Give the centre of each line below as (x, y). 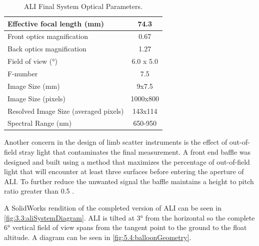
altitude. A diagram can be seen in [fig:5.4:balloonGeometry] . (98, 237)
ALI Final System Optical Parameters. (83, 6)
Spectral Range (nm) (40, 123)
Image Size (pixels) (36, 98)
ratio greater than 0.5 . (39, 191)
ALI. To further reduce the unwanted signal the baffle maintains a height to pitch (129, 181)
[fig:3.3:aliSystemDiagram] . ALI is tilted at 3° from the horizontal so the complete (129, 217)
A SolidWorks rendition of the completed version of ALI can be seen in (113, 208)
